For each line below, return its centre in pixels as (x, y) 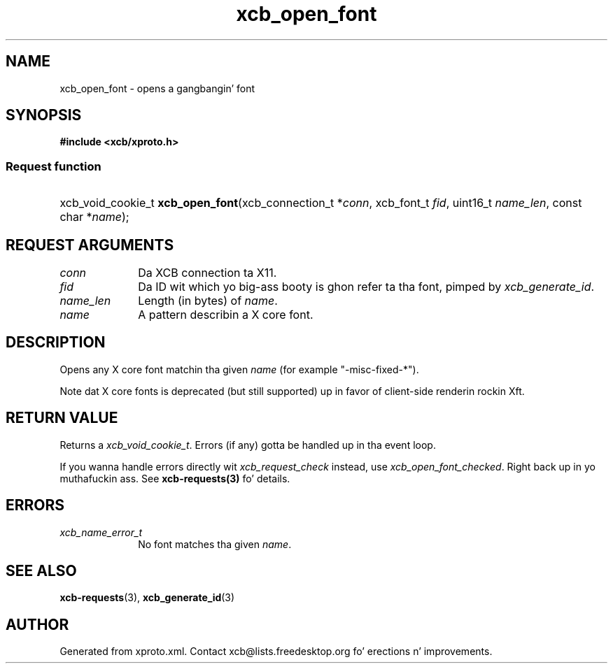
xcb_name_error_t (101, 532)
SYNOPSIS (44, 115)
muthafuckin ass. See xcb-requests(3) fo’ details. (175, 478)
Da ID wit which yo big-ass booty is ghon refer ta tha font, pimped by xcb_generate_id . (366, 287)
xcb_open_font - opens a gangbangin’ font (157, 88)
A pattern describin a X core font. (226, 315)
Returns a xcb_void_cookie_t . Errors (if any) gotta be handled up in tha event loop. (248, 445)
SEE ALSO (41, 570)
